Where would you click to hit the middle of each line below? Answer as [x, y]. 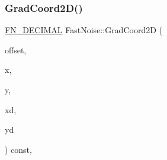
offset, [16, 49]
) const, [18, 149]
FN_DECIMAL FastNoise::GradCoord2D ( [83, 30]
